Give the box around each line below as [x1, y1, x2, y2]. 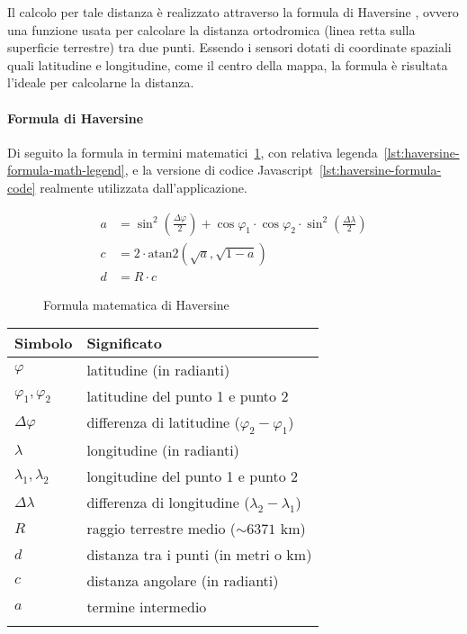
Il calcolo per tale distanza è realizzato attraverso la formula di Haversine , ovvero [7, 3, 459, 21]
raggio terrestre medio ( [86, 518, 236, 539]
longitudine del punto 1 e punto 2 [86, 466, 299, 487]
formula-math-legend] [7, 160, 125, 179]
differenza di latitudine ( [86, 412, 240, 433]
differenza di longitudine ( [86, 492, 250, 513]
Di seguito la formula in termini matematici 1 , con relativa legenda [7, 142, 378, 161]
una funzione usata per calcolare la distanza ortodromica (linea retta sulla [7, 20, 416, 39]
